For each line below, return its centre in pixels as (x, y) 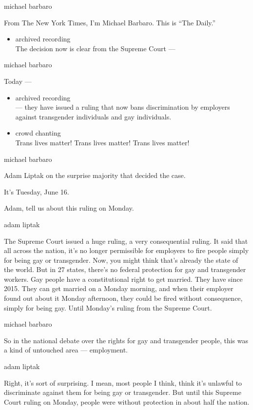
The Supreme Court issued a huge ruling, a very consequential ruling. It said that (126, 241)
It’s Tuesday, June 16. (37, 191)
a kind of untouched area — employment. (66, 350)
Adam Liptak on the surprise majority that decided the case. (95, 175)
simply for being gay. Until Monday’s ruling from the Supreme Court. (108, 307)
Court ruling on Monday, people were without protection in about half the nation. (127, 401)
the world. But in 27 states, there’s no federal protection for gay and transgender (125, 269)
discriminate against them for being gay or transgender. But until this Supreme (123, 392)
